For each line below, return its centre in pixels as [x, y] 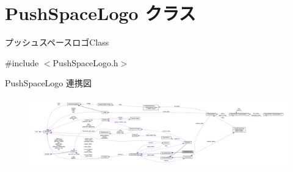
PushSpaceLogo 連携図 [49, 83]
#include [22, 62]
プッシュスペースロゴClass [57, 42]
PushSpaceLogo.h [85, 62]
